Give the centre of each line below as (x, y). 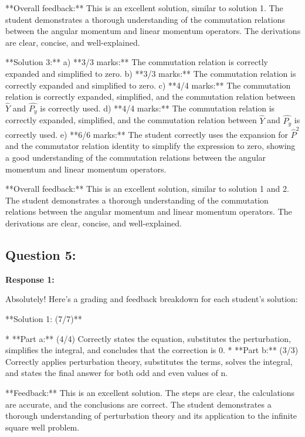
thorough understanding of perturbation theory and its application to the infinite (151, 416)
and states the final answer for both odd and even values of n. (117, 373)
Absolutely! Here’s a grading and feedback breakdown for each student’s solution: (152, 299)
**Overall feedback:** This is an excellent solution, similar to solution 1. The (144, 8)
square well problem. (43, 427)
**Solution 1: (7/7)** (44, 318)
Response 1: (30, 279)
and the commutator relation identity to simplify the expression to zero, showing (150, 146)
